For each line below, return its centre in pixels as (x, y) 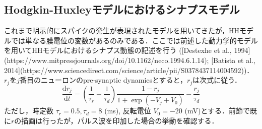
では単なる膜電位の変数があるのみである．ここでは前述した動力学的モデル (134, 40)
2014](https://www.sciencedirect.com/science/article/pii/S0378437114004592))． (129, 70)
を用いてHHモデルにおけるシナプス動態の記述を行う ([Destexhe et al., (118, 50)
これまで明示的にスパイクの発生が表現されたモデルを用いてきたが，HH (122, 30)
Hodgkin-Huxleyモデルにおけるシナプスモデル (122, 9)
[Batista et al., (233, 60)
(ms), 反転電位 (128, 111)
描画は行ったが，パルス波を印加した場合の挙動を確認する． (120, 120)
